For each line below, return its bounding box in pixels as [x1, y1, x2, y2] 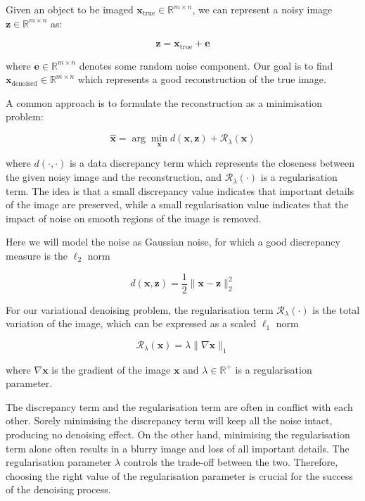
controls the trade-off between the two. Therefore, [123, 455, 338, 469]
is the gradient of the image [51, 362, 171, 376]
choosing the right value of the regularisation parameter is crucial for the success [6, 468, 353, 483]
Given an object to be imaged [6, 2, 134, 16]
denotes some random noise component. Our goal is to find [79, 58, 333, 72]
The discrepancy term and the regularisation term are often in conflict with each [6, 399, 353, 414]
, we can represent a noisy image [192, 2, 333, 16]
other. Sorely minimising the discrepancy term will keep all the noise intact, [6, 413, 333, 428]
